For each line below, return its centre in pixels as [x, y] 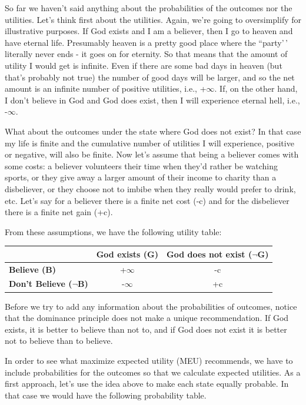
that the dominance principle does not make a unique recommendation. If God [147, 318]
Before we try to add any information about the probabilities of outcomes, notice [151, 306]
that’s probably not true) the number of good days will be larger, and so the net [150, 77]
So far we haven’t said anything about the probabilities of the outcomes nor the [149, 8]
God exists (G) [127, 254]
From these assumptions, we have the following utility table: [113, 231]
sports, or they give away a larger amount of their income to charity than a [141, 177]
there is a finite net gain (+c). [59, 212]
